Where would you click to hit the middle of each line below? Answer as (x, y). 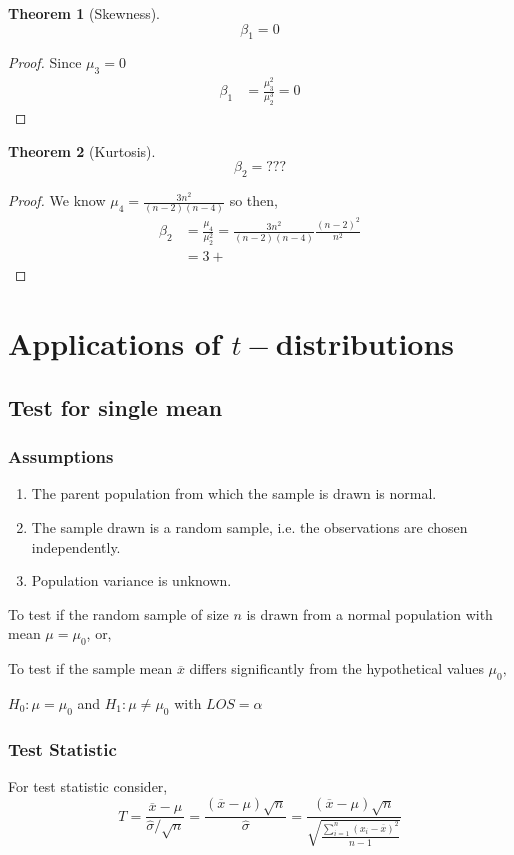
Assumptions (61, 456)
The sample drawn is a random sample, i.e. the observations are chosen (249, 527)
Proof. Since (45, 62)
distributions (365, 343)
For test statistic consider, (88, 786)
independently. (76, 546)
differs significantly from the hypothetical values (336, 668)
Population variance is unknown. (131, 580)
